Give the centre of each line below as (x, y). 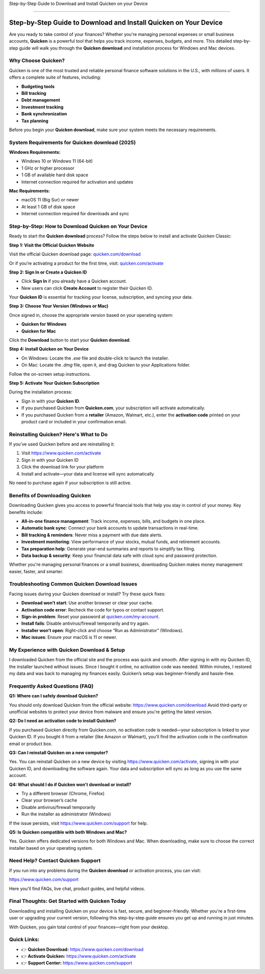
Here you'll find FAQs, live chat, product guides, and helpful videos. (77, 889)
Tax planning (35, 121)
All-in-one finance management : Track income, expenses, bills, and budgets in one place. (113, 521)
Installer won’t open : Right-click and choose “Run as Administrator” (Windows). (102, 630)
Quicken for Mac (39, 331)
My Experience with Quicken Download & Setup (67, 650)
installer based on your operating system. (51, 848)
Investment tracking (42, 107)
